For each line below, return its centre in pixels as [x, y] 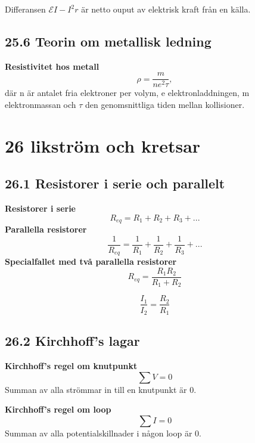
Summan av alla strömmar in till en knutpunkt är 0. [101, 389]
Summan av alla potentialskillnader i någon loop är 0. [103, 433]
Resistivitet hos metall [52, 66]
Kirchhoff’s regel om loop [58, 409]
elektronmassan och [41, 105]
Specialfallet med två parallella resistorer [91, 261]
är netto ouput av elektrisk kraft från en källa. [166, 9]
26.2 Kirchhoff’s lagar [72, 341]
